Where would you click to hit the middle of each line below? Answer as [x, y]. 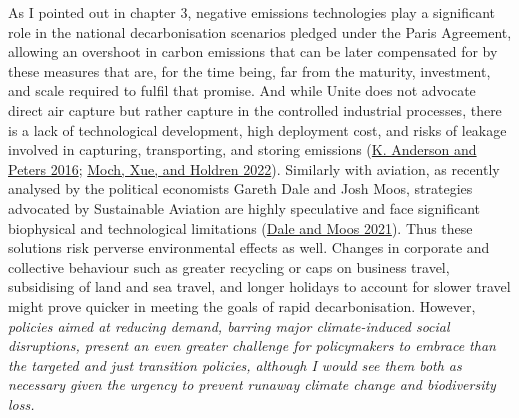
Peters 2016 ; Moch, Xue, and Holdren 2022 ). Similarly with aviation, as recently [254, 168]
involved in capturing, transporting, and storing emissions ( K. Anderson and [242, 149]
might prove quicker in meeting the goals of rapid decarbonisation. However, [242, 305]
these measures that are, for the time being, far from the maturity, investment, [249, 70]
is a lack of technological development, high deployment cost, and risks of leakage [257, 129]
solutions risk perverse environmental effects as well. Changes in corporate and [249, 247]
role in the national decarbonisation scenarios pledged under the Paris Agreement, [260, 31]
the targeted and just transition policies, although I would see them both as [235, 364]
